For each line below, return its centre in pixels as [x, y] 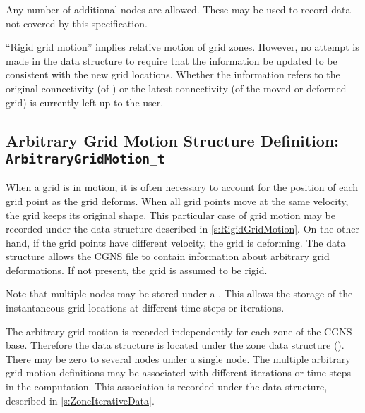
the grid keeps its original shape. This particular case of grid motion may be [170, 215]
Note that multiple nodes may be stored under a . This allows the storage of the [179, 294]
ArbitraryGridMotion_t [85, 159]
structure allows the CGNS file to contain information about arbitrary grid [168, 256]
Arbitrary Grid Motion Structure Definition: [173, 140]
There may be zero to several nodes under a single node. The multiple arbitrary [178, 358]
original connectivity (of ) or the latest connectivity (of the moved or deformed [176, 88]
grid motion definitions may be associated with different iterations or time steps [179, 372]
